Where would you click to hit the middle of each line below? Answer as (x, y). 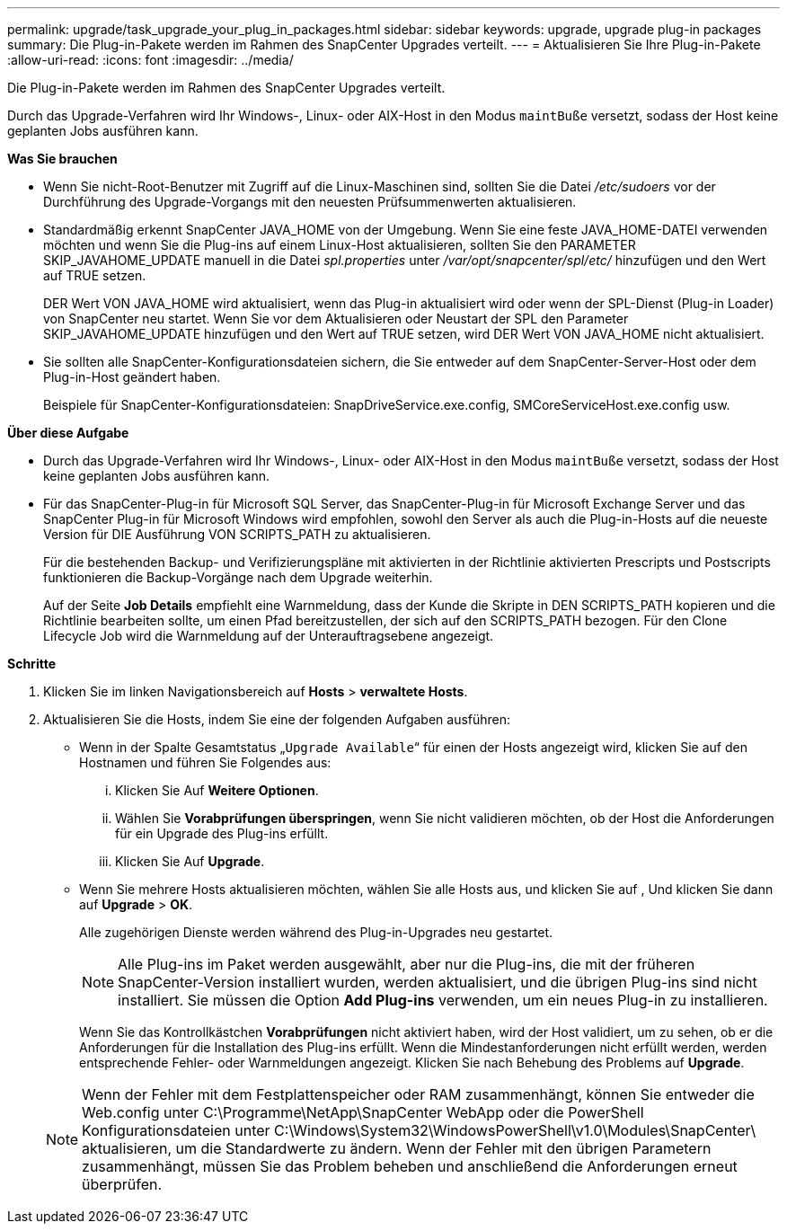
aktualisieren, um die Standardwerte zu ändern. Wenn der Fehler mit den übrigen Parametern (397, 1148)
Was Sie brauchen (62, 159)
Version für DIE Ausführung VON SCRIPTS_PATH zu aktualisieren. (237, 534)
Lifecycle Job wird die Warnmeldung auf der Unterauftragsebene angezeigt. (269, 636)
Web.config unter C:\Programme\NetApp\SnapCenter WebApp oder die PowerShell (363, 1112)
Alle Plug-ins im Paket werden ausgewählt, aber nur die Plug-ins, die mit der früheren (407, 964)
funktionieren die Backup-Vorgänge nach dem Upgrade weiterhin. (238, 577)
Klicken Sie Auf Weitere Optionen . (217, 790)
